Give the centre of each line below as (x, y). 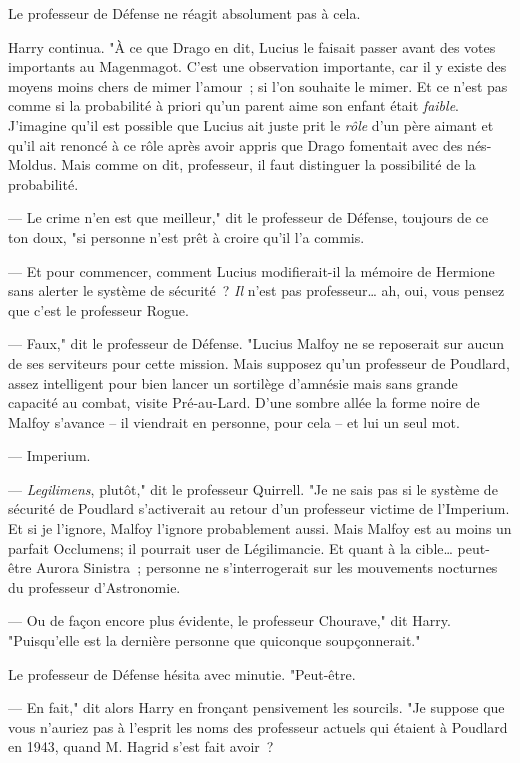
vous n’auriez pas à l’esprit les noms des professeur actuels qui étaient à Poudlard (258, 726)
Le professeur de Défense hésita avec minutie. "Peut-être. (182, 673)
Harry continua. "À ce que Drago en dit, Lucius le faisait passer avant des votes (252, 46)
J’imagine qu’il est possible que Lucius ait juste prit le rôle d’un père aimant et (251, 124)
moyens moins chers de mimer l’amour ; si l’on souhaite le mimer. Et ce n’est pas (258, 85)
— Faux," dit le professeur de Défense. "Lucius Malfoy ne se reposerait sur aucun (256, 343)
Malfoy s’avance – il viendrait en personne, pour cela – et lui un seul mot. (234, 421)
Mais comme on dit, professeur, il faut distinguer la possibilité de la (268, 164)
